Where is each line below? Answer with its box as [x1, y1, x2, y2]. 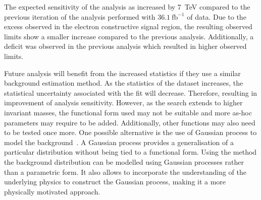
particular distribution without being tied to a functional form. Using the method [4, 147, 257, 157]
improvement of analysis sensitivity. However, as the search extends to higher [4, 97, 243, 108]
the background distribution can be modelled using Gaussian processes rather [4, 156, 244, 167]
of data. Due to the [187, 11, 246, 22]
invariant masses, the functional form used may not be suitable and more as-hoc [4, 107, 252, 117]
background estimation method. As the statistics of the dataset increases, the [4, 78, 243, 88]
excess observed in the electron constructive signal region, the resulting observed [4, 21, 252, 32]
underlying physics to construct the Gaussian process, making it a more [4, 176, 226, 187]
